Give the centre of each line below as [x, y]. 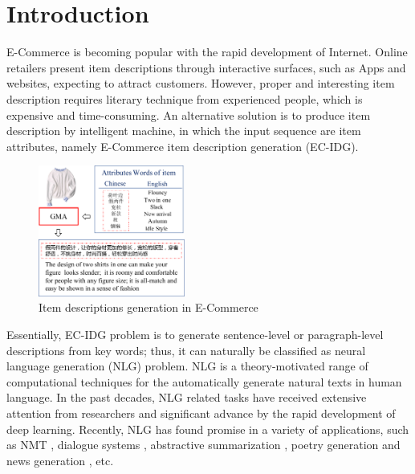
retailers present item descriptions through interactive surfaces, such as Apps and [206, 67]
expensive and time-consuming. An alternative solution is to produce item [189, 114]
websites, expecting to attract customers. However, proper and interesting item [201, 83]
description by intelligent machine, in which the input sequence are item [184, 131]
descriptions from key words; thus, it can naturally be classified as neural [186, 350]
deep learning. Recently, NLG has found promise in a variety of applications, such [208, 429]
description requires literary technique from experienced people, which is [185, 98]
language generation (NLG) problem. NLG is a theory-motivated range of [187, 366]
